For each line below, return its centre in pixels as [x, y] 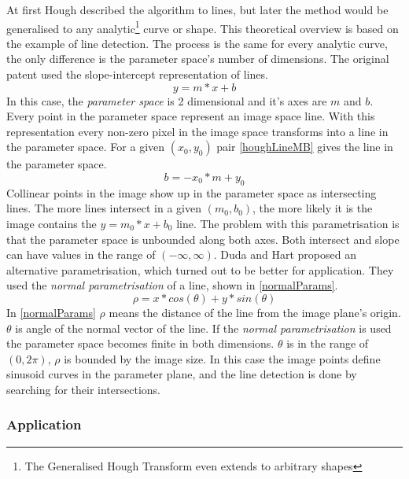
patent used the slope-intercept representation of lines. [137, 74]
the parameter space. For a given [86, 147]
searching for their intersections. [83, 389]
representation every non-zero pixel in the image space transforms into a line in [197, 131]
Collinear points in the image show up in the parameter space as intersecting [192, 192]
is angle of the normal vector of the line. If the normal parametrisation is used [203, 328]
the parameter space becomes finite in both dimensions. [140, 343]
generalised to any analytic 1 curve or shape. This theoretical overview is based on [203, 27]
